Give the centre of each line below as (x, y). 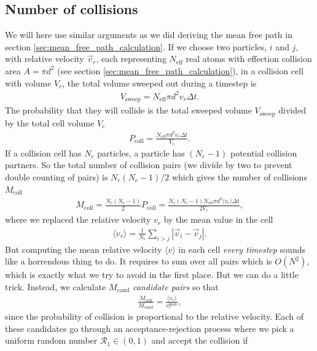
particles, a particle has (141, 152)
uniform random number (51, 340)
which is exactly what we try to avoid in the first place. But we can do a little (152, 275)
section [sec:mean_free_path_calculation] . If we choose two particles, (136, 46)
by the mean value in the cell (218, 219)
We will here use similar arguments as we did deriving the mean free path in (149, 35)
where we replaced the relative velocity (78, 219)
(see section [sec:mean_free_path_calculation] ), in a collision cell (181, 70)
